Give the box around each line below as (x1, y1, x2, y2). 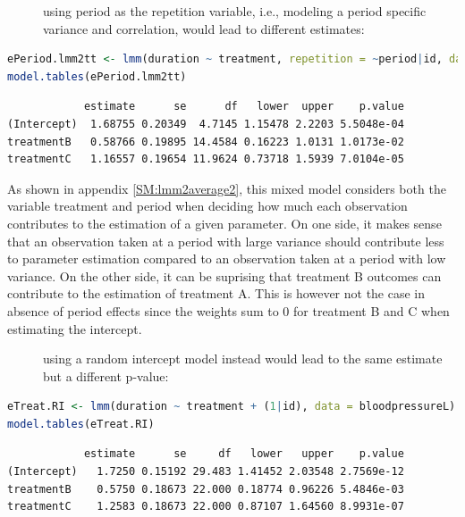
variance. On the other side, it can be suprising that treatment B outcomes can (7, 266, 442, 285)
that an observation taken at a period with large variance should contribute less (7, 231, 444, 250)
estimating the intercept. (7, 319, 142, 338)
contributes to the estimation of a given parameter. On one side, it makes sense (7, 213, 442, 232)
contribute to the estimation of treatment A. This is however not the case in (7, 284, 426, 303)
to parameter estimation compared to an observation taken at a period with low (7, 249, 446, 268)
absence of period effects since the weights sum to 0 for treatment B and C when (7, 301, 450, 320)
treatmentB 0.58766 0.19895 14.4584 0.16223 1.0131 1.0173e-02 (7, 135, 404, 148)
